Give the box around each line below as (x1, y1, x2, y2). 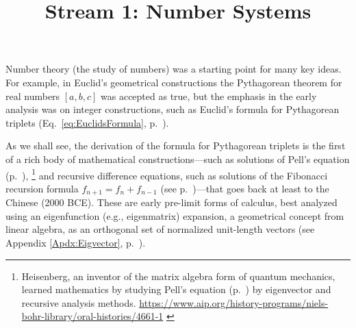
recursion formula (5, 181, 79, 195)
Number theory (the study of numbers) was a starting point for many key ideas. (5, 62, 342, 76)
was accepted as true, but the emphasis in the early (101, 88, 317, 103)
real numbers (5, 88, 60, 103)
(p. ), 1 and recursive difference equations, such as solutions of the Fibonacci (5, 166, 328, 182)
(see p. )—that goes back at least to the (160, 181, 329, 195)
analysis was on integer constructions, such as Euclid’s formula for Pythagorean (5, 102, 340, 116)
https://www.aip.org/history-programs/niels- (139, 295, 329, 310)
